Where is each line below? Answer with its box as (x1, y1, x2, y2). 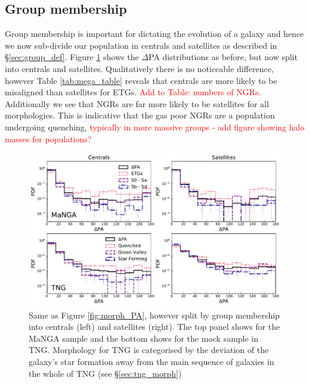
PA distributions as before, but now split (149, 51, 298, 63)
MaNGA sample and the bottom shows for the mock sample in (29, 332, 259, 344)
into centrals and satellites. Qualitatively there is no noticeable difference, (5, 62, 274, 74)
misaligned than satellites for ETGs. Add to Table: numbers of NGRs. (5, 86, 261, 98)
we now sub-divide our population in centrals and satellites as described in (5, 39, 277, 51)
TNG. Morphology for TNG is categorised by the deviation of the (29, 344, 269, 356)
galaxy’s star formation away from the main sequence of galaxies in (29, 355, 274, 368)
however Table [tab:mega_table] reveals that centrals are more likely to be (5, 74, 277, 86)
